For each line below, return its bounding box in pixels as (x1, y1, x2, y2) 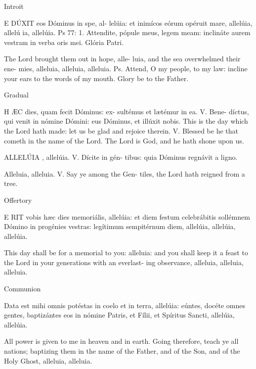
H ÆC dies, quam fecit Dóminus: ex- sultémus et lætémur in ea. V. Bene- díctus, (4, 106, 249, 116)
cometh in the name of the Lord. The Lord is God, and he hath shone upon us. (4, 135, 244, 145)
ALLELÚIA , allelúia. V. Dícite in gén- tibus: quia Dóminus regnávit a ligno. (4, 152, 238, 162)
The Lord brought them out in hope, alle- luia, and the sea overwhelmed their (4, 53, 241, 64)
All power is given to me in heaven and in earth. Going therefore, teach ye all (4, 336, 239, 346)
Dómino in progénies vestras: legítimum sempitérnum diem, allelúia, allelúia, (4, 221, 236, 231)
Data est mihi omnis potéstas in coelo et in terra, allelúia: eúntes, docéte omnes (4, 300, 245, 310)
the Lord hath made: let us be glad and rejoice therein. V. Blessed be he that (4, 125, 238, 136)
